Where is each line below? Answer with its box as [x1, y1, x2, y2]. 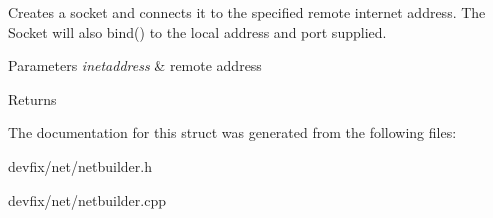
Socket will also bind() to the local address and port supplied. [8, 21, 387, 42]
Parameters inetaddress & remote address [8, 55, 262, 76]
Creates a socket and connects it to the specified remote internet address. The [8, 2, 486, 22]
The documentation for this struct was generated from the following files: [8, 122, 457, 143]
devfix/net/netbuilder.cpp [8, 189, 166, 210]
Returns [8, 88, 57, 109]
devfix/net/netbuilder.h [8, 155, 152, 176]
